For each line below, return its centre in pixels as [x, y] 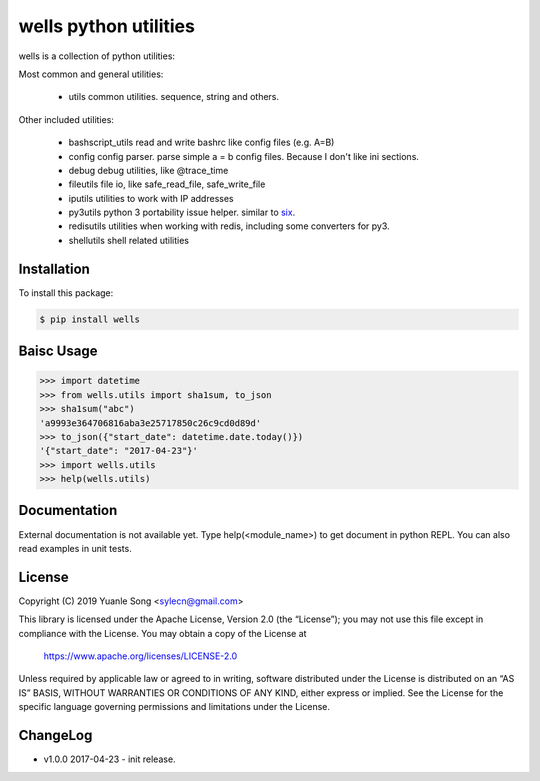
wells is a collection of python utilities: [96, 56]
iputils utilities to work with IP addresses [151, 198]
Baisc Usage [58, 351]
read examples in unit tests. [75, 548]
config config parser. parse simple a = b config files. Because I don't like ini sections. [244, 156]
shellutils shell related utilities [129, 240]
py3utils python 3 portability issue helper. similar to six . [182, 212]
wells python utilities [106, 26]
